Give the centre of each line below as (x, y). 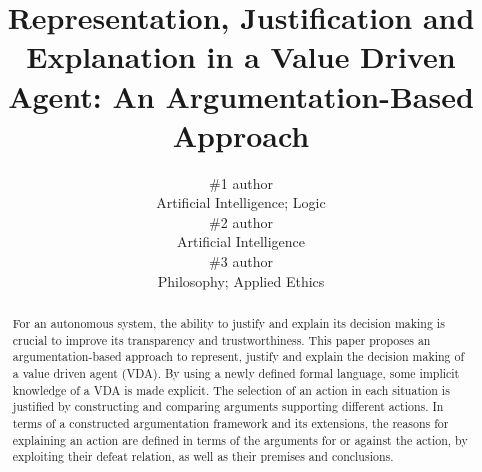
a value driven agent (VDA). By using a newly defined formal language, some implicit (236, 373)
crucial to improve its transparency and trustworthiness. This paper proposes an (221, 339)
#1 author (241, 182)
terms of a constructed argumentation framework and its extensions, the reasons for (230, 422)
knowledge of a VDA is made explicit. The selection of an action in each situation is (231, 389)
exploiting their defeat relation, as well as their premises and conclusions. (203, 456)
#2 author (241, 221)
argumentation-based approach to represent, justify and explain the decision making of (238, 356)
